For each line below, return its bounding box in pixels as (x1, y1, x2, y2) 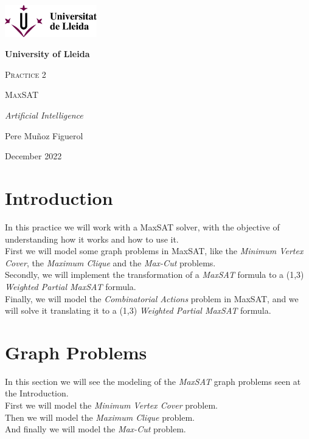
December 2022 (5, 150, 62, 162)
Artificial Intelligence (5, 109, 83, 122)
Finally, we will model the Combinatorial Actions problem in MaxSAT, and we (5, 292, 299, 305)
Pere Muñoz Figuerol (5, 129, 83, 142)
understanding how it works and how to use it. (5, 232, 179, 245)
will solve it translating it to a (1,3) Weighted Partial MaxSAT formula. (5, 304, 271, 317)
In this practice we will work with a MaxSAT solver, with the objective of (5, 220, 280, 233)
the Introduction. (5, 387, 69, 399)
